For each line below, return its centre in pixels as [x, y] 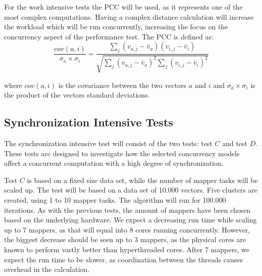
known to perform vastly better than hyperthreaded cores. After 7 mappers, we [127, 249]
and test [235, 143]
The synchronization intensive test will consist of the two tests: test [108, 143]
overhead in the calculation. [47, 269]
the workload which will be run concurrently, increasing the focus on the [116, 27]
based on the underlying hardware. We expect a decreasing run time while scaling [130, 220]
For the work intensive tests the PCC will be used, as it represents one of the [123, 7]
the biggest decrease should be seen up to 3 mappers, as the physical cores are [125, 239]
